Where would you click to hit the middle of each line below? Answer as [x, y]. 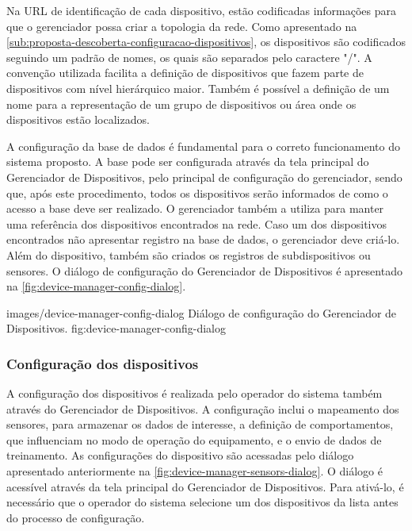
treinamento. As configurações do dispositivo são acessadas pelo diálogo [180, 455]
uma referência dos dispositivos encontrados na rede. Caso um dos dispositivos [197, 223]
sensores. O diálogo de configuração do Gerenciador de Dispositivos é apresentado [204, 270]
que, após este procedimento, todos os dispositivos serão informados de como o [197, 192]
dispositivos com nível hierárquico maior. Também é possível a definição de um [198, 88]
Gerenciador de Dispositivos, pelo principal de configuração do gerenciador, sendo [204, 177]
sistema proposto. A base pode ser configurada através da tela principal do [188, 162]
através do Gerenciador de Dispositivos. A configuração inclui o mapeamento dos [203, 408]
